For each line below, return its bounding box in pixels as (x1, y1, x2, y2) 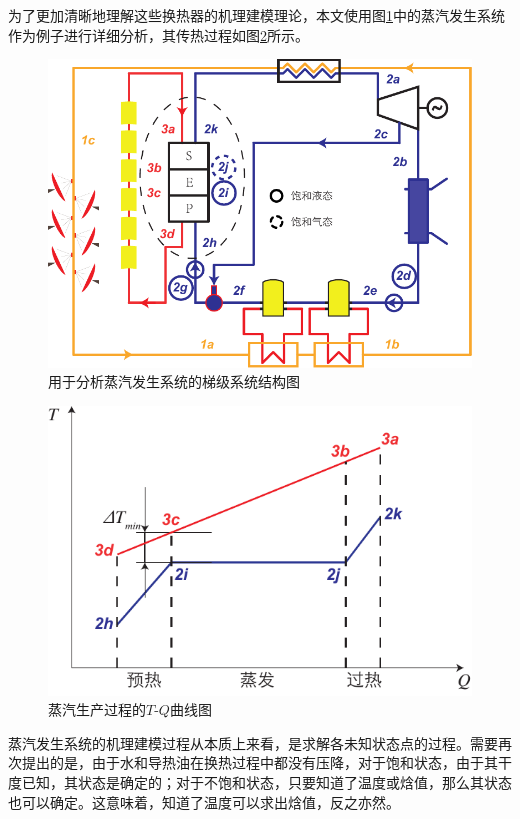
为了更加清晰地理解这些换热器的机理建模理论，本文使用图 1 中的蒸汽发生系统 (8, 5, 505, 25)
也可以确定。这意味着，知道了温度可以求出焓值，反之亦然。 (8, 791, 400, 812)
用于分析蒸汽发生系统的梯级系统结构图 (48, 371, 300, 392)
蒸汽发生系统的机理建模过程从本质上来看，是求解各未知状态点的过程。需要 (8, 732, 498, 753)
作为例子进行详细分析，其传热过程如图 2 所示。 (8, 24, 309, 45)
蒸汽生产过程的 (48, 699, 146, 720)
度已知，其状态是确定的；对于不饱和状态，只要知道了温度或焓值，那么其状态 (8, 771, 512, 792)
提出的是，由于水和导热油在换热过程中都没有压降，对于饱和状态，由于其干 (21, 752, 512, 773)
